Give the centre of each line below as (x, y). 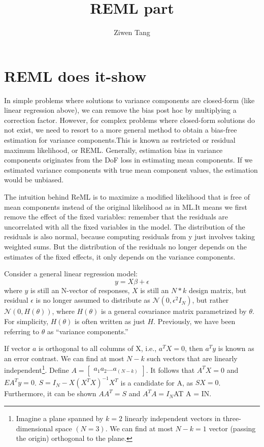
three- (232, 418)
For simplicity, (26, 321)
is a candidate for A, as (157, 382)
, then (194, 348)
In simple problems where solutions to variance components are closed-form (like (129, 100)
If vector (17, 348)
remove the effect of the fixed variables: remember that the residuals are (116, 217)
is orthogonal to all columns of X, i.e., (98, 348)
